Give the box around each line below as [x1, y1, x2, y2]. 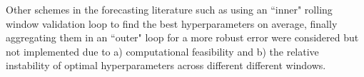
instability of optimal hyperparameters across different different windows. [6, 58, 326, 73]
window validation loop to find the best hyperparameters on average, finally [6, 16, 338, 31]
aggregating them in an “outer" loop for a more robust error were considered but [6, 30, 359, 45]
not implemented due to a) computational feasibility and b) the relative [6, 43, 319, 58]
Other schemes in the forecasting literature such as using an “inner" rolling [6, 2, 333, 16]
